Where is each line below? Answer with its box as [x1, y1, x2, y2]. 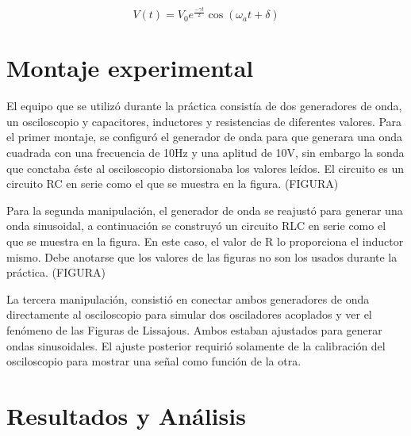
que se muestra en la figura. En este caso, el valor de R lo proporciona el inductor [6, 232, 404, 249]
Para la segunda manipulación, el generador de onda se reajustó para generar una [6, 201, 403, 218]
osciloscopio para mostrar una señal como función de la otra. [6, 353, 302, 369]
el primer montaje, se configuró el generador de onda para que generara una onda [6, 128, 402, 145]
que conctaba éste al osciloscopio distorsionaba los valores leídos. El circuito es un [6, 159, 405, 176]
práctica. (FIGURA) [6, 264, 106, 281]
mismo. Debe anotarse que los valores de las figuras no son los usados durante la [6, 248, 398, 265]
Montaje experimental [6, 52, 254, 84]
